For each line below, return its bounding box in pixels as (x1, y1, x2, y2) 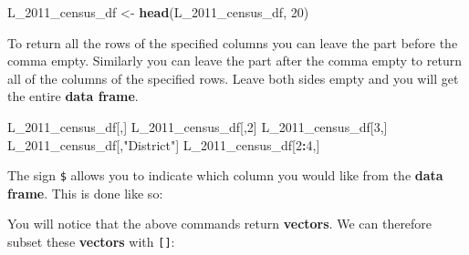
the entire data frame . (7, 87, 139, 106)
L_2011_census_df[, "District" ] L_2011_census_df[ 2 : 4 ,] (7, 135, 320, 154)
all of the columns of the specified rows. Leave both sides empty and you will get (7, 68, 459, 87)
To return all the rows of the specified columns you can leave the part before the (7, 33, 458, 52)
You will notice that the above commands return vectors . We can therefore (7, 214, 433, 233)
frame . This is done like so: (7, 183, 163, 202)
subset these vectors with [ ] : (7, 232, 175, 250)
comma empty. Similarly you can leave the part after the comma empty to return (7, 51, 462, 70)
